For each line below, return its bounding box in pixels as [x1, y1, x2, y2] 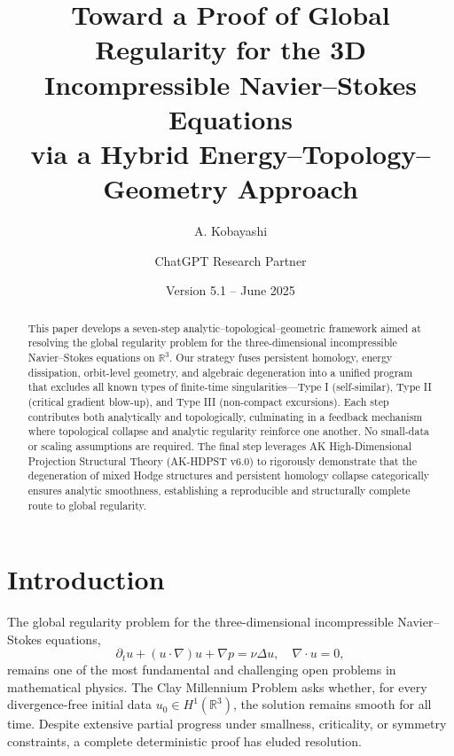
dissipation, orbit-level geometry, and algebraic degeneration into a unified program [27, 364, 413, 379]
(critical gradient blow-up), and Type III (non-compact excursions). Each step [27, 394, 389, 409]
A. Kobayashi [193, 222, 268, 240]
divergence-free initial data [7, 695, 153, 713]
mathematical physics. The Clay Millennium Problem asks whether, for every [7, 677, 427, 696]
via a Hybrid [30, 135, 190, 171]
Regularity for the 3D [95, 31, 366, 67]
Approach [237, 170, 358, 207]
